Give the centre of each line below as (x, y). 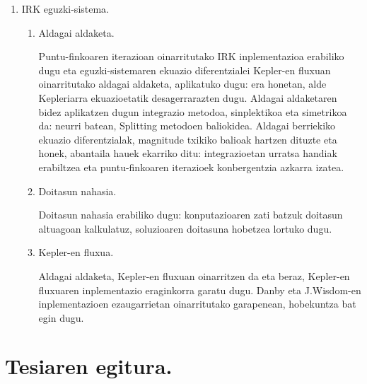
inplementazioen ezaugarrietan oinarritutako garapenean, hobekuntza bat (197, 304)
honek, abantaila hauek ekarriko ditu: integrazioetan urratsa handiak (188, 153)
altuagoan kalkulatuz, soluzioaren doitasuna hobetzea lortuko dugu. (185, 228)
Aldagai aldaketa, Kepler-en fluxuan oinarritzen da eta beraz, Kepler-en (194, 275)
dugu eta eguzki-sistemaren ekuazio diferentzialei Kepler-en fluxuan (185, 70)
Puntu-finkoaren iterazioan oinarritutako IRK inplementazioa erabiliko (191, 56)
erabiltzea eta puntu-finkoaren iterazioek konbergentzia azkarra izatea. (191, 167)
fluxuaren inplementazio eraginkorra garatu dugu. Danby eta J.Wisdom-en (200, 290)
